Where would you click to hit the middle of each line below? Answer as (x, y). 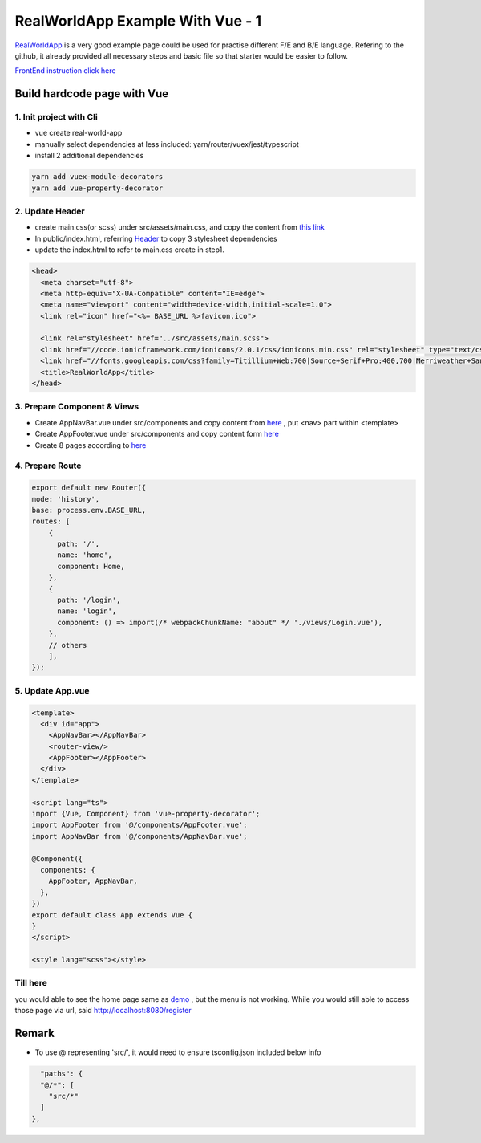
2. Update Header (50, 211)
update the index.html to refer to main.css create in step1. (129, 250)
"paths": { (62, 1074)
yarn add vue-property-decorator (97, 188)
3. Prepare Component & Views (77, 407)
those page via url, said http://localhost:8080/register (103, 1011)
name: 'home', (85, 555)
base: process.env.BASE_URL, (89, 510)
